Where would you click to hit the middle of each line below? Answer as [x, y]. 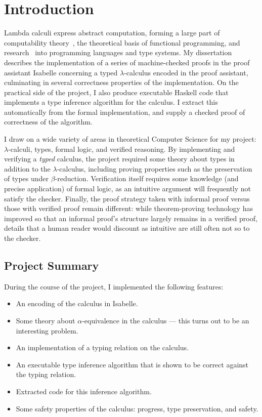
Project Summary [52, 265]
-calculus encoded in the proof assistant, [186, 72]
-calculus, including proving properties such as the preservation [155, 168]
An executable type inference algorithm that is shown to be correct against [132, 364]
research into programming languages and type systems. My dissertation [118, 52]
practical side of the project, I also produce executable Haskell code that [116, 92]
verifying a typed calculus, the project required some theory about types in [119, 159]
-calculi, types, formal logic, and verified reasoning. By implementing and [122, 149]
